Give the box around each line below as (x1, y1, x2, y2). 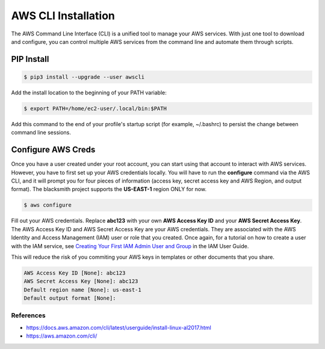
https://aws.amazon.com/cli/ (26, 332, 97, 339)
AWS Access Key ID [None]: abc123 (23, 269, 126, 276)
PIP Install (11, 54, 49, 64)
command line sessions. (11, 129, 72, 136)
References (11, 311, 46, 320)
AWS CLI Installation (11, 9, 116, 22)
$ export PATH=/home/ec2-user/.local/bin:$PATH (23, 105, 167, 112)
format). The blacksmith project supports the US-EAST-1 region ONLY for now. (11, 186, 207, 193)
